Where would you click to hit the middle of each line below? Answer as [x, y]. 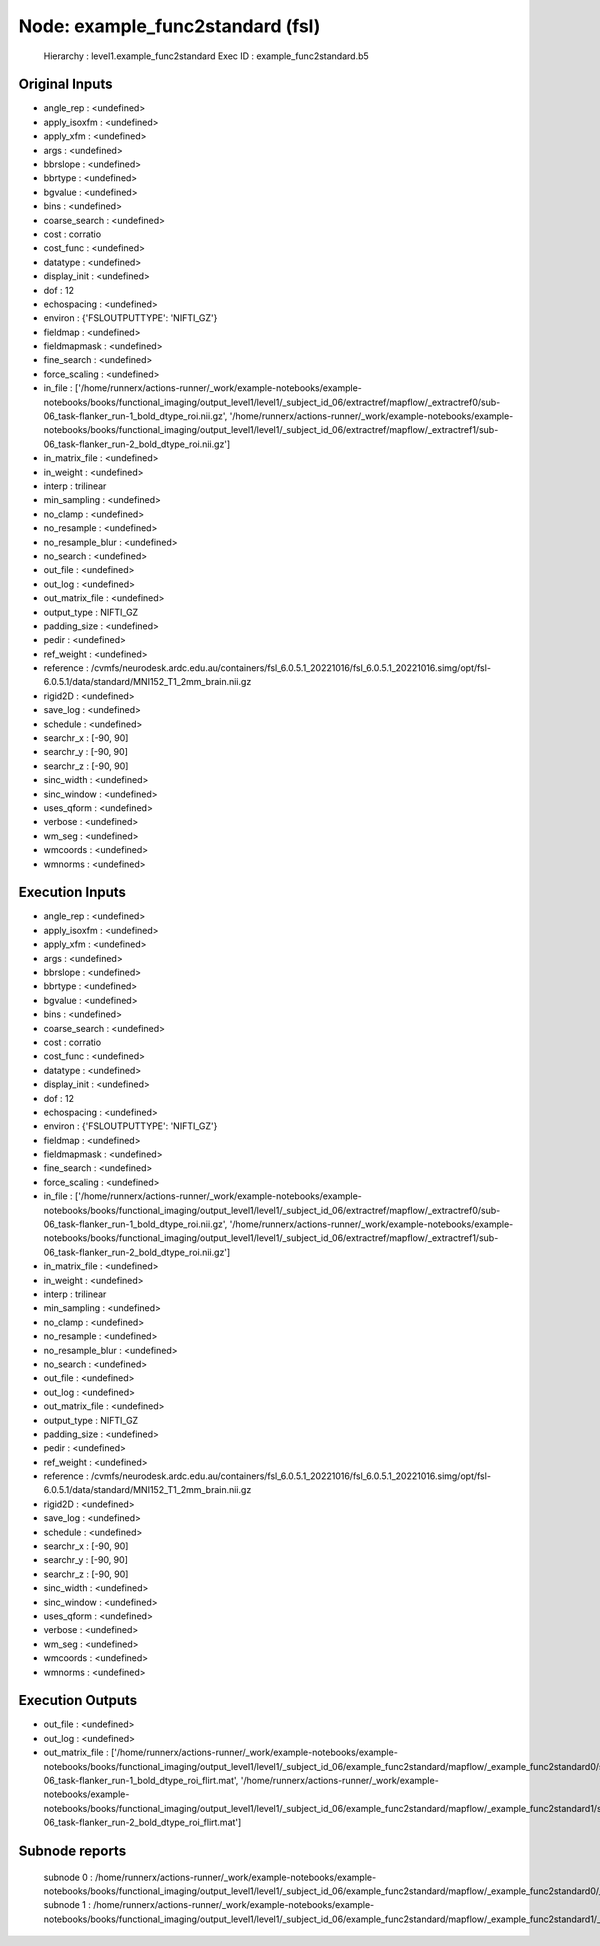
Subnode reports [72, 1851]
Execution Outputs [78, 1700]
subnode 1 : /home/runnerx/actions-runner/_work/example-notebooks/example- [209, 1905]
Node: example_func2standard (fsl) [169, 26]
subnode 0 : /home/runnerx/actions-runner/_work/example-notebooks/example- [210, 1877]
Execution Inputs [72, 892]
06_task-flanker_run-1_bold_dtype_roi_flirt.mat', [141, 1781]
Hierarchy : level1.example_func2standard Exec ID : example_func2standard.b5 [206, 56]
